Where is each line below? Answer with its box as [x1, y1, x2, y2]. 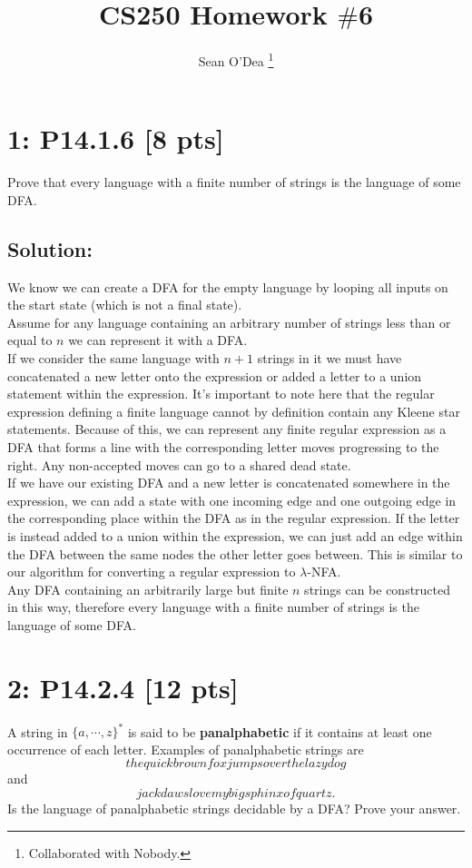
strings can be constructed [304, 579, 451, 598]
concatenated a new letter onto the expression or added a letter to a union [7, 366, 422, 385]
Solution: [7, 234, 93, 262]
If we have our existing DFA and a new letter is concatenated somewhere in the [7, 473, 450, 492]
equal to [7, 330, 53, 350]
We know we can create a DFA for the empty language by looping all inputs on [7, 277, 448, 296]
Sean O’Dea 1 [198, 49, 274, 70]
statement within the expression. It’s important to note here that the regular [7, 384, 435, 403]
